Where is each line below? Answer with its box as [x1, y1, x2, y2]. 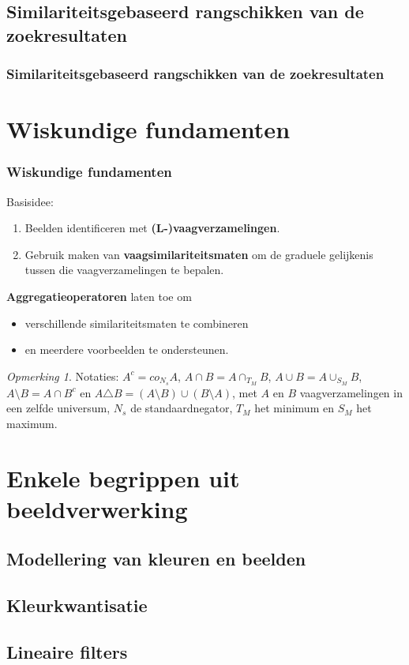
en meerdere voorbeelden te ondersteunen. [24, 341, 229, 358]
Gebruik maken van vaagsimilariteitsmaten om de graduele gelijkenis [24, 246, 373, 262]
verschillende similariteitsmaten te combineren [24, 314, 249, 331]
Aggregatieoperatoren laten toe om [6, 287, 192, 304]
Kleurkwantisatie [6, 593, 148, 618]
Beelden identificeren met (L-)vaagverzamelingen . [24, 220, 280, 236]
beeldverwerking [6, 492, 188, 524]
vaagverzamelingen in [299, 384, 403, 400]
